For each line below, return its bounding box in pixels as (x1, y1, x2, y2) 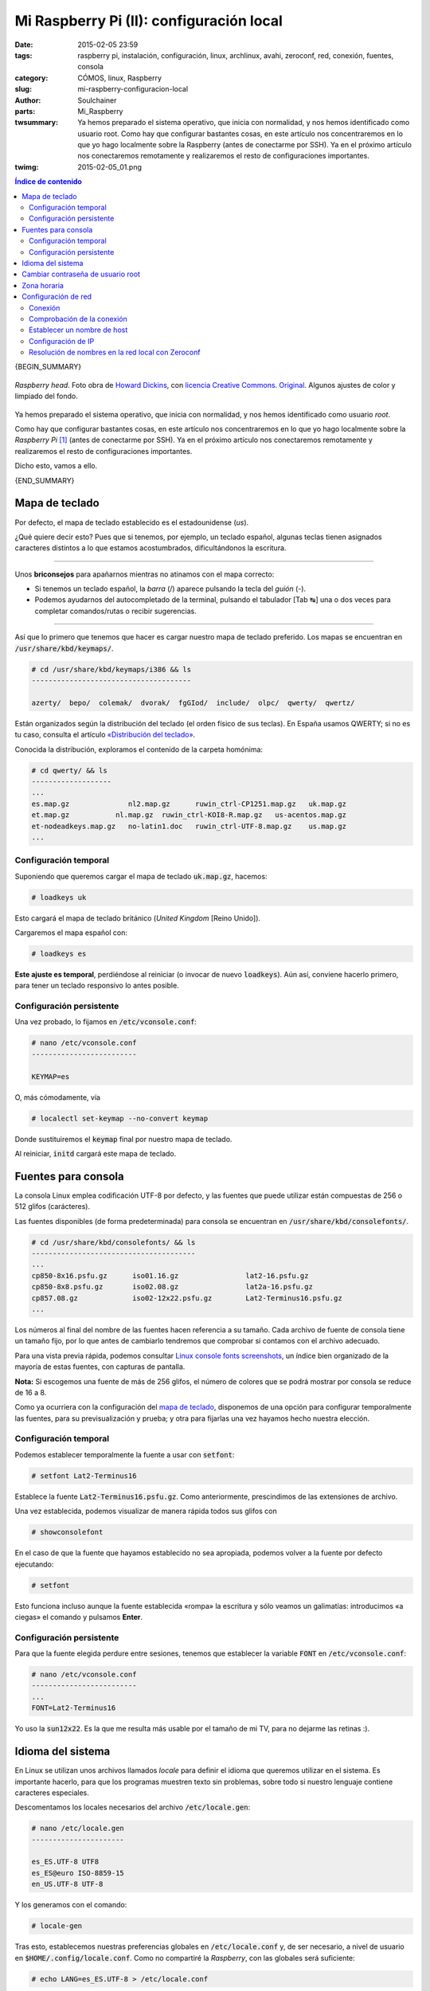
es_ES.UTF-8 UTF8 (31, 1857, 100, 1867)
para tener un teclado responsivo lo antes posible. (14, 980, 179, 991)
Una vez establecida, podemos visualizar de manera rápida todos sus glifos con (14, 1506, 278, 1516)
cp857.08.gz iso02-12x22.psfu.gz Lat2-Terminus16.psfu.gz (31, 1293, 342, 1302)
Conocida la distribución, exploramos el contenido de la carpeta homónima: (14, 745, 263, 754)
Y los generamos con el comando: (14, 1900, 127, 1910)
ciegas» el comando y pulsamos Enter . (14, 1612, 143, 1621)
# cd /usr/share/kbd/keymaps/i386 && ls (31, 665, 191, 674)
